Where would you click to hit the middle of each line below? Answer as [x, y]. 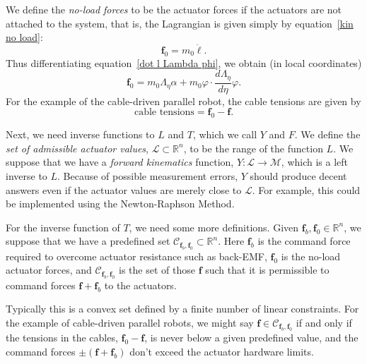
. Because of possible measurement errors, [148, 176]
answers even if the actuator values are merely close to [124, 189]
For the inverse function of [63, 227]
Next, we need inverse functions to [80, 134]
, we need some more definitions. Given [214, 227]
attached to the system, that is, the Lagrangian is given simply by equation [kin [180, 23]
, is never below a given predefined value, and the [251, 338]
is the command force [304, 241]
